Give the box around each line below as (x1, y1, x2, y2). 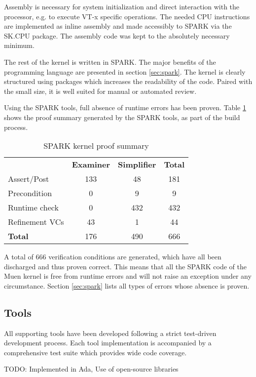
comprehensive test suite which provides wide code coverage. (4, 347, 187, 357)
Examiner (72, 159, 110, 170)
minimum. (4, 40, 35, 50)
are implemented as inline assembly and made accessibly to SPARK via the (4, 21, 232, 31)
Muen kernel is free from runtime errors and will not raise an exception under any (4, 271, 252, 281)
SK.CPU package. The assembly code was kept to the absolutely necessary (4, 30, 230, 41)
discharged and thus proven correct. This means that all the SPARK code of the (4, 261, 247, 271)
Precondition (8, 187, 52, 199)
